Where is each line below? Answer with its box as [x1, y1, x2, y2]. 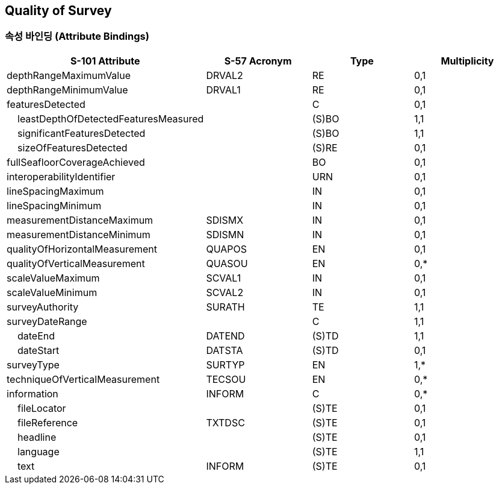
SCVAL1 [206, 271, 241, 284]
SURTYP [206, 358, 245, 371]
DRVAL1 [206, 83, 241, 96]
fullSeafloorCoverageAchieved [7, 156, 145, 168]
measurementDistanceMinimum [7, 228, 150, 241]
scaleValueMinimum [7, 286, 98, 298]
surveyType [7, 358, 60, 371]
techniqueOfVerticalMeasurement [7, 373, 160, 385]
